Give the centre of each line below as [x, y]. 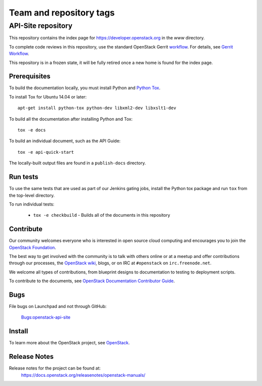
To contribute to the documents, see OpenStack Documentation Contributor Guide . [92, 281]
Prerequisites [30, 76]
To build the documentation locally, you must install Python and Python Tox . [85, 88]
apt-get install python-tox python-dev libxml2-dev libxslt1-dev [97, 108]
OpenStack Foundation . [33, 247]
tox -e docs [32, 130]
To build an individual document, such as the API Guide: [65, 141]
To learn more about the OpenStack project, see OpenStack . [69, 343]
